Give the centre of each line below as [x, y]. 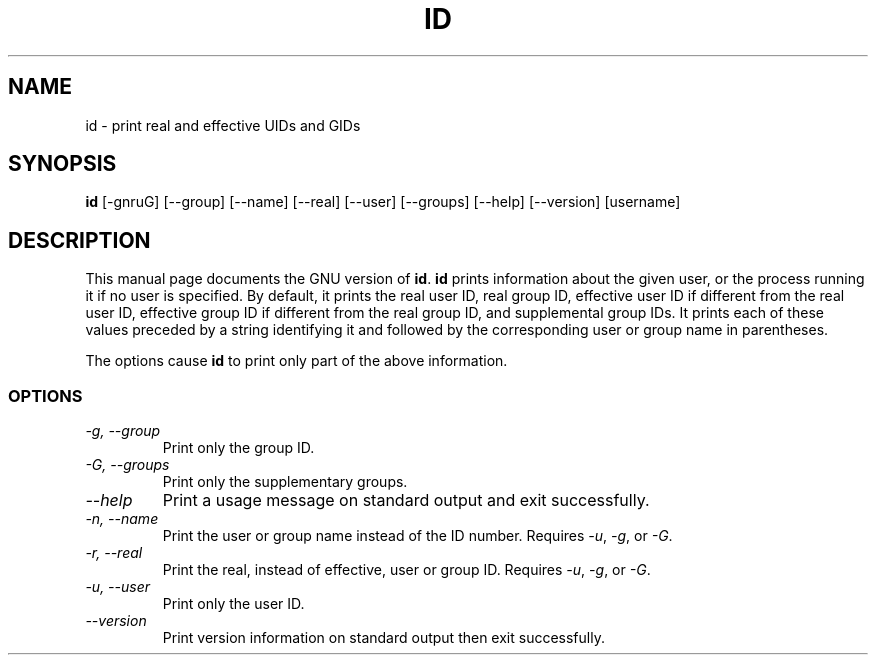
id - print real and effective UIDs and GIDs [223, 125]
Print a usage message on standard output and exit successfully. [406, 500]
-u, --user [118, 587]
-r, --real [114, 553]
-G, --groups [127, 465]
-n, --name [122, 519]
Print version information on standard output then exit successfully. [383, 638]
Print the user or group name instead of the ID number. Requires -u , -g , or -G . [417, 536]
